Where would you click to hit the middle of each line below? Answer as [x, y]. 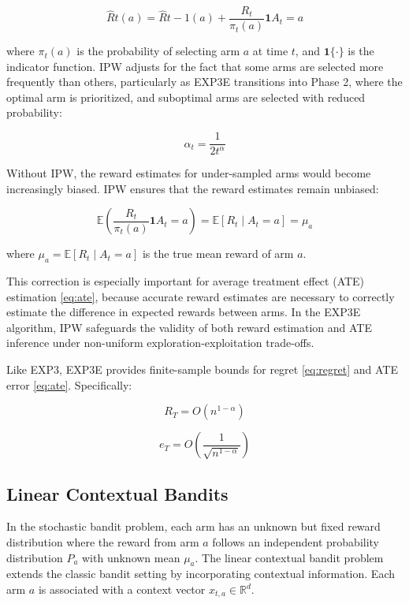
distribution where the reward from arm [103, 542]
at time [270, 51]
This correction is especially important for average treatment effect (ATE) [186, 281]
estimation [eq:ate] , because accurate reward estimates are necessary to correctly [201, 296]
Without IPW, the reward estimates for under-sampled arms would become [189, 173]
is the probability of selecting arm [158, 51]
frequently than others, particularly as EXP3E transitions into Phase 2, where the [204, 82]
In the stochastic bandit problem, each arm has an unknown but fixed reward [193, 526]
